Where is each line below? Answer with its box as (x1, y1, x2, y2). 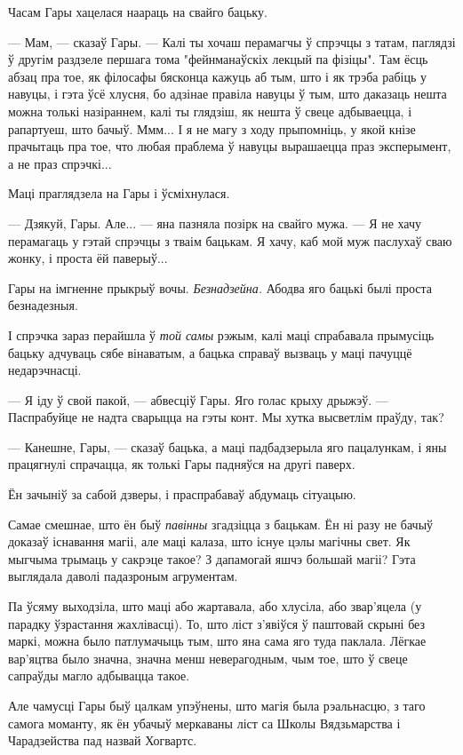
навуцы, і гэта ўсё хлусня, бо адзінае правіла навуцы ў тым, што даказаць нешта (8, 84, 447, 103)
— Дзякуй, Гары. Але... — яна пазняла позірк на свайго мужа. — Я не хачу (8, 213, 422, 232)
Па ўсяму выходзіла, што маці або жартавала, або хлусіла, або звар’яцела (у (8, 597, 422, 616)
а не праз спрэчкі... (8, 154, 112, 172)
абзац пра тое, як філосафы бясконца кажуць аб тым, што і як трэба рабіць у (8, 67, 427, 85)
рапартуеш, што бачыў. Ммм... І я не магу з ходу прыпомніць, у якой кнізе (8, 119, 416, 138)
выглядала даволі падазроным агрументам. (8, 567, 238, 585)
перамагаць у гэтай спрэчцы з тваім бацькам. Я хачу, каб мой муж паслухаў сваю (8, 231, 452, 250)
